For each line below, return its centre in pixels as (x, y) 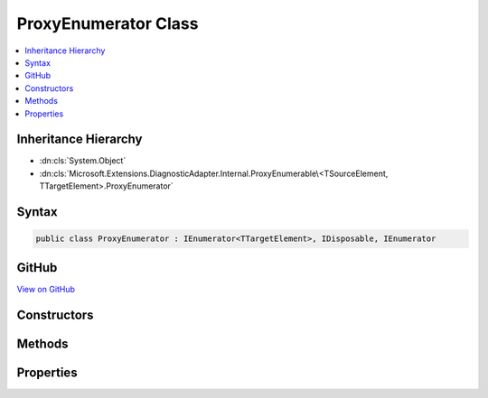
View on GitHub (46, 289)
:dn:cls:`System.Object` (83, 161)
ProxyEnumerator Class (108, 23)
